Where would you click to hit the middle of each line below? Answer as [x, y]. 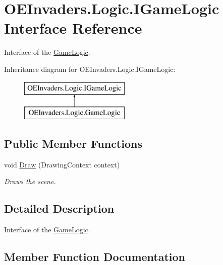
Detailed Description [59, 208]
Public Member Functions [73, 144]
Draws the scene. [30, 181]
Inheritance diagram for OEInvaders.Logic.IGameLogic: [90, 69]
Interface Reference [73, 28]
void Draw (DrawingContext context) [62, 164]
